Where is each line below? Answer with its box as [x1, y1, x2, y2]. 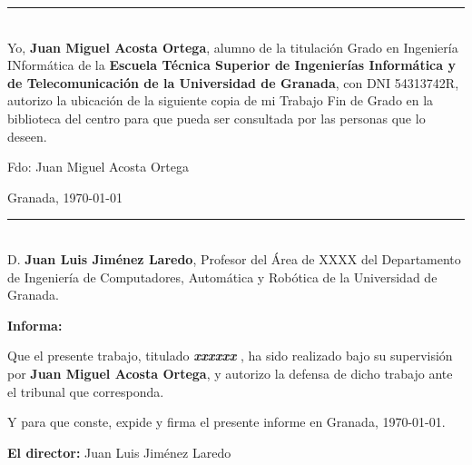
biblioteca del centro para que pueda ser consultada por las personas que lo [7, 108, 426, 127]
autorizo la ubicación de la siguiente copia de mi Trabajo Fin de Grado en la [7, 91, 434, 110]
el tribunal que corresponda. [7, 381, 164, 401]
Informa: [7, 315, 63, 334]
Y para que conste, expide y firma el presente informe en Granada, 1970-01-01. [7, 412, 446, 431]
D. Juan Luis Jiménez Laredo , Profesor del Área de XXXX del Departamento [7, 249, 461, 268]
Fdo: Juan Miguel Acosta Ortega [7, 157, 190, 176]
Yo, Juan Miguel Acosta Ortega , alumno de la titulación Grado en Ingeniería [7, 37, 458, 56]
